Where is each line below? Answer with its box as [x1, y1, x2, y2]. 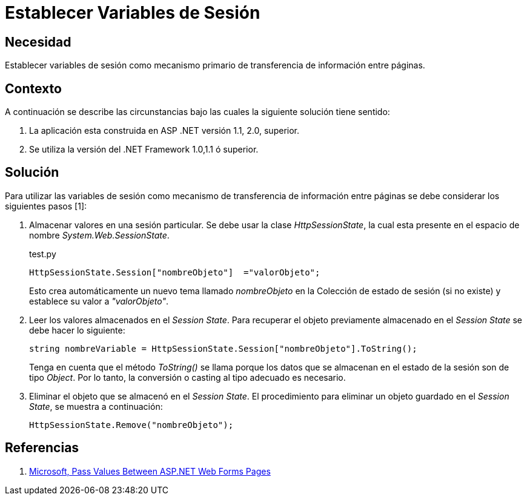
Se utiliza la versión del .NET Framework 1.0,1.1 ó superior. [29, 144, 259, 155]
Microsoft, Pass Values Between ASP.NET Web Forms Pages [29, 465, 271, 476]
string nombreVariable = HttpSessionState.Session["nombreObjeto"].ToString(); [29, 343, 417, 354]
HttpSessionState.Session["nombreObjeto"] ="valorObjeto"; [29, 267, 320, 277]
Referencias [5, 440, 79, 456]
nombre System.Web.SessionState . [29, 229, 170, 240]
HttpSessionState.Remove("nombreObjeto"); [29, 419, 234, 430]
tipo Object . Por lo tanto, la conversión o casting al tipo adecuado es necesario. [29, 372, 346, 383]
